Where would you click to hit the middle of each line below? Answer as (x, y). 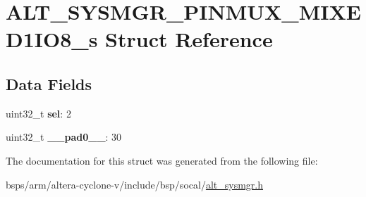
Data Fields (49, 83)
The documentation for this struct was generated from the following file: (162, 160)
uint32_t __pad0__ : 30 (64, 137)
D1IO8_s (52, 39)
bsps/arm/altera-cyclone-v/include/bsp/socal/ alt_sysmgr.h (134, 184)
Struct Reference (189, 39)
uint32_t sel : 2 (38, 113)
